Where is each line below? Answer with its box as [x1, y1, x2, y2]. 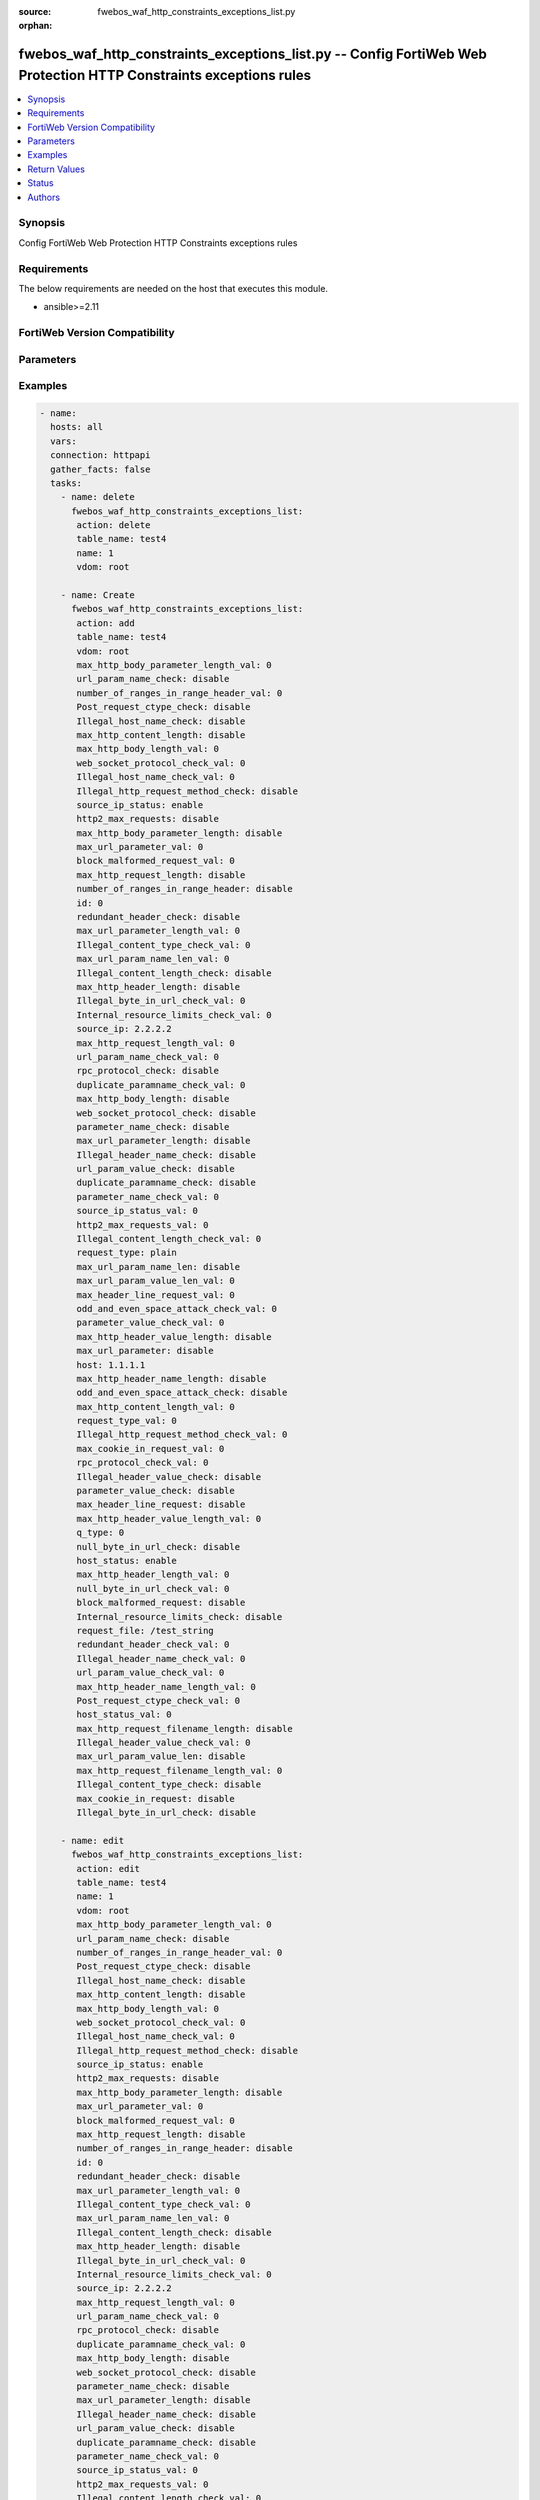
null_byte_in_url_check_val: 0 [76, 1583, 230, 1594]
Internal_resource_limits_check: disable [76, 1611, 283, 1622]
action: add [76, 617, 135, 629]
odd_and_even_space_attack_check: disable [76, 1387, 288, 1399]
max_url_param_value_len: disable [76, 1751, 246, 1762]
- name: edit [60, 1835, 125, 1846]
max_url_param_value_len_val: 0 [76, 1275, 235, 1287]
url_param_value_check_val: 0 [76, 1667, 225, 1679]
